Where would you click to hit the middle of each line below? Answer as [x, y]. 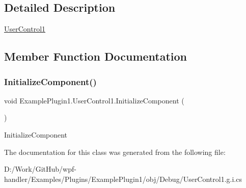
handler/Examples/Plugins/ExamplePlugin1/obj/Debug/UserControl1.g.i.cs [123, 179]
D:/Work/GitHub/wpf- [40, 169]
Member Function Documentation [96, 56]
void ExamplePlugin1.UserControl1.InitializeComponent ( [94, 100]
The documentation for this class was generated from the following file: [115, 152]
